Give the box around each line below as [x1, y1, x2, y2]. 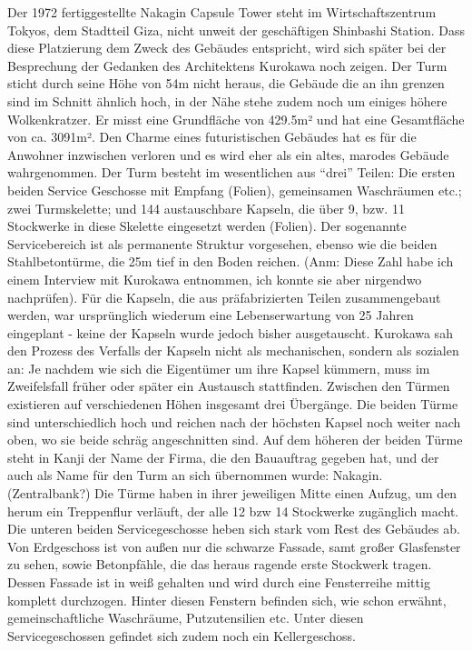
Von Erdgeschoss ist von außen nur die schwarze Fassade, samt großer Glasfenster [7, 536, 461, 556]
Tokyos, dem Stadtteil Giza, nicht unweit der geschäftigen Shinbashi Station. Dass [7, 20, 465, 39]
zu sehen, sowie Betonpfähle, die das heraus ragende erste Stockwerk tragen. [7, 555, 432, 574]
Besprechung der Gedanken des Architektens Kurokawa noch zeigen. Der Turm [7, 55, 447, 75]
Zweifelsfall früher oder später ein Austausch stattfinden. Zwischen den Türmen [7, 376, 450, 396]
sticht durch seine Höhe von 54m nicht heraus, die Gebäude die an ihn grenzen [7, 74, 445, 93]
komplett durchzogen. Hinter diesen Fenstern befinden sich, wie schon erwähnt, [7, 590, 447, 609]
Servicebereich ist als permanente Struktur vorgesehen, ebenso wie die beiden [7, 234, 438, 253]
